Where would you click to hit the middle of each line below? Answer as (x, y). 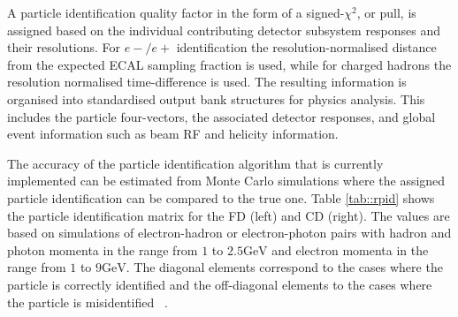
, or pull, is (386, 12)
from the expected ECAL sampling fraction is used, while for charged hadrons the (229, 64)
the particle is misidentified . (88, 302)
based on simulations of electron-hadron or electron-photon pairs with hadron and (229, 233)
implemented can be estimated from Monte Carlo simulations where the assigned (226, 181)
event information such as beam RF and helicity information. (173, 134)
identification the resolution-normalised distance (306, 47)
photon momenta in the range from (103, 249)
